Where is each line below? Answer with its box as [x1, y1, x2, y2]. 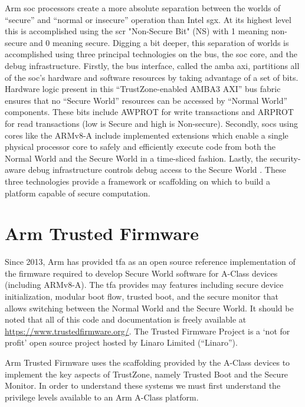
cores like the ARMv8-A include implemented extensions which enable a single [5, 129, 288, 141]
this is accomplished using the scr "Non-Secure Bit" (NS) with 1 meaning [5, 25, 269, 37]
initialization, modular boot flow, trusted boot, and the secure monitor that [5, 290, 278, 302]
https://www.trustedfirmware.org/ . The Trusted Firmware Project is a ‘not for [5, 324, 290, 337]
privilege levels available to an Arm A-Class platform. [5, 390, 199, 403]
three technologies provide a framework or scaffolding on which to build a [5, 175, 270, 187]
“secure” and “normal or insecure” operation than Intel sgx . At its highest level [5, 13, 291, 25]
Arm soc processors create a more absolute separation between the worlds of [5, 2, 281, 14]
